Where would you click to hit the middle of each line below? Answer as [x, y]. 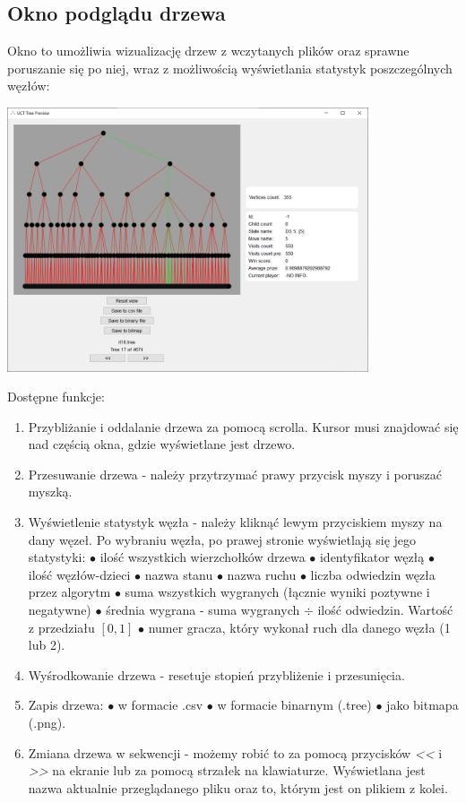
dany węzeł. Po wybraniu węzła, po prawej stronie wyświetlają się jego [222, 539]
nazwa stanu [179, 574]
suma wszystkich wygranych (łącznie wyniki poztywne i [277, 592]
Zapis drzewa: [66, 705]
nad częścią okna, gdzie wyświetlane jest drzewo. [162, 444]
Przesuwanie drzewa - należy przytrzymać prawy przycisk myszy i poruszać [235, 474]
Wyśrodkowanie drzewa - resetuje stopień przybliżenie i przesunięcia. [216, 674]
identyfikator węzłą [372, 557]
